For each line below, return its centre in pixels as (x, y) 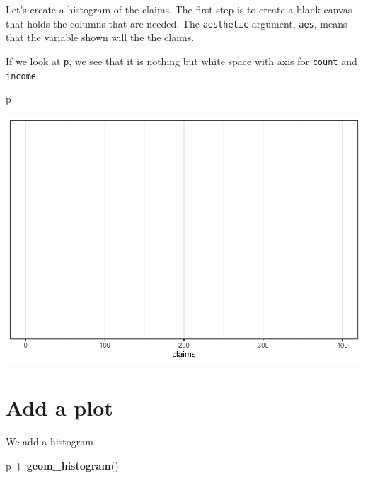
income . (22, 75)
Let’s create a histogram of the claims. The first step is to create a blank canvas (179, 9)
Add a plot (59, 408)
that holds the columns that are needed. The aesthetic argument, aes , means (177, 23)
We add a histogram (50, 442)
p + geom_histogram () (62, 465)
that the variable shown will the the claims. (100, 37)
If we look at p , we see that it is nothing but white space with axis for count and (182, 61)
